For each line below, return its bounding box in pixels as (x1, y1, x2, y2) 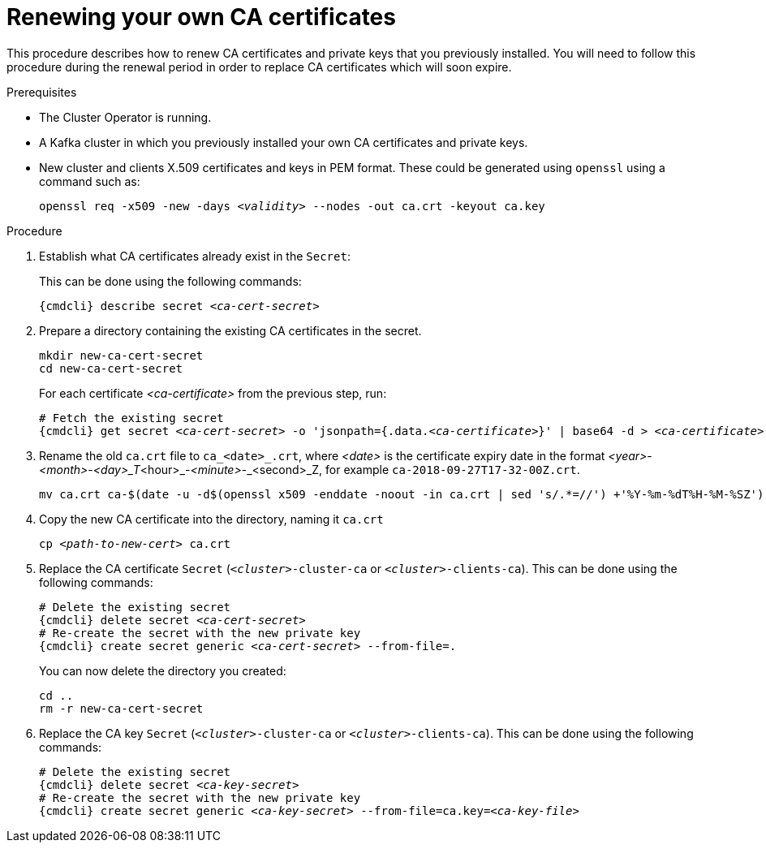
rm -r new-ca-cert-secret (39, 701, 204, 715)
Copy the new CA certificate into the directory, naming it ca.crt (39, 511, 384, 526)
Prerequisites (6, 84, 77, 99)
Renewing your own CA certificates (6, 3, 396, 31)
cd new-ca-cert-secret (39, 361, 183, 375)
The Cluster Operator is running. (39, 110, 212, 124)
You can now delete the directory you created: (39, 663, 286, 678)
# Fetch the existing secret (39, 411, 224, 424)
